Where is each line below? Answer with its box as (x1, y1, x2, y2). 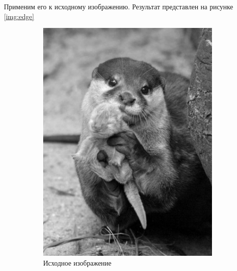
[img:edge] (4, 11, 34, 21)
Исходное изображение (43, 257, 112, 268)
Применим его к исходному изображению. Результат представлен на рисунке (4, 1, 233, 11)
